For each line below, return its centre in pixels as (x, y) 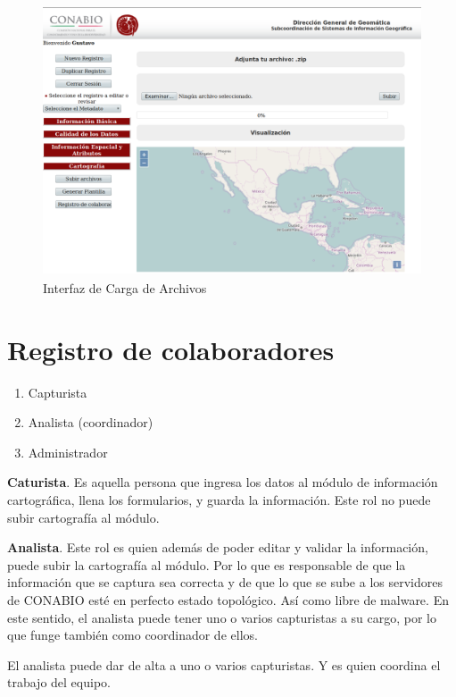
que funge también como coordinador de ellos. (133, 635)
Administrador (68, 452)
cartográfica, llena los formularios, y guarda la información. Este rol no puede (219, 500)
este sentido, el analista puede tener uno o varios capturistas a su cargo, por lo (222, 617)
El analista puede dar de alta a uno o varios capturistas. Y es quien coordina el (224, 664)
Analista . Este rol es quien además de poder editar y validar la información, (218, 547)
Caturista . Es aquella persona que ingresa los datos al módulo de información (223, 482)
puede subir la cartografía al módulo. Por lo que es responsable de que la (207, 564)
